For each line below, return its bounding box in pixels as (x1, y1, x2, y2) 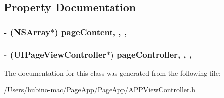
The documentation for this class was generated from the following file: (4, 67, 221, 78)
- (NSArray (4, 25, 51, 38)
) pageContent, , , (54, 25, 127, 38)
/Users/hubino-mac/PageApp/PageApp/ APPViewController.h (4, 84, 196, 95)
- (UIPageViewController (4, 48, 107, 60)
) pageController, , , (110, 48, 192, 60)
